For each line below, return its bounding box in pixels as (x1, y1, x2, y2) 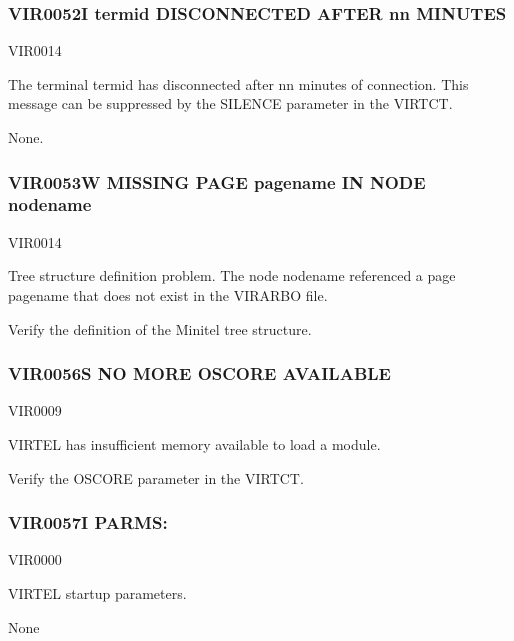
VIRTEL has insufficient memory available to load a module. (8, 433, 381, 454)
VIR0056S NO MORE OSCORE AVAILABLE (8, 361, 391, 386)
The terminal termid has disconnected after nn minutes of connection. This (8, 73, 469, 94)
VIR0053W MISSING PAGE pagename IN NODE (8, 169, 426, 194)
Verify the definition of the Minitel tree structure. (8, 318, 312, 339)
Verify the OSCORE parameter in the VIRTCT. (8, 467, 304, 488)
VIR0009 (8, 400, 62, 421)
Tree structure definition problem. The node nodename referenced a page (8, 265, 456, 286)
